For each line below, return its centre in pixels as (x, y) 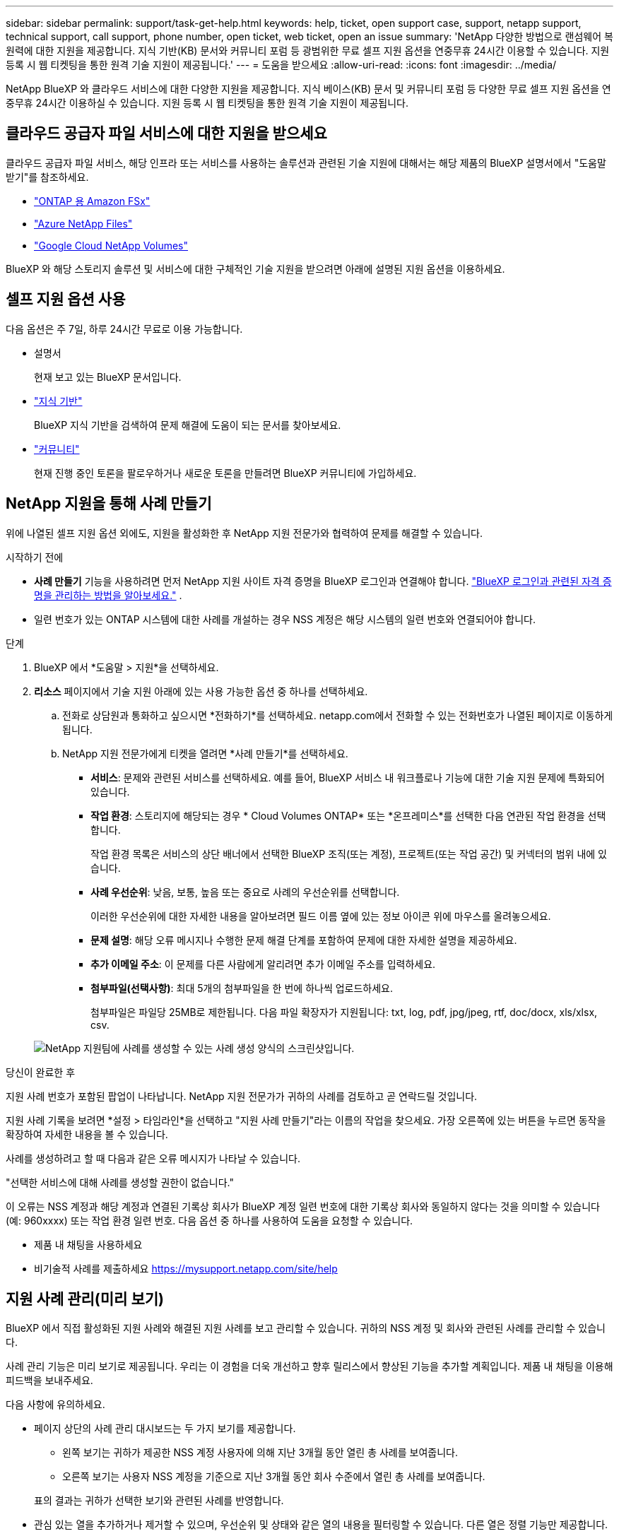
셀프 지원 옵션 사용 (66, 300)
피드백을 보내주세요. (49, 1381)
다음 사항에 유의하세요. (55, 1405)
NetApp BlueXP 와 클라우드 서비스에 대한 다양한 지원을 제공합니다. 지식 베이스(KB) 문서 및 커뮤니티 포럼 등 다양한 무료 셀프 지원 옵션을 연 (308, 89)
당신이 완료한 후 (41, 1072)
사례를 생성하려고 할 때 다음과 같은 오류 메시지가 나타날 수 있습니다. (153, 1158)
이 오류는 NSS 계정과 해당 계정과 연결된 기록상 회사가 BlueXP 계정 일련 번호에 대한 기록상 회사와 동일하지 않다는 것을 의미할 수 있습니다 (303, 1206)
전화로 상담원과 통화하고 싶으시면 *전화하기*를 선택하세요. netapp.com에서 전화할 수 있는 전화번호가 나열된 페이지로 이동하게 (338, 715)
